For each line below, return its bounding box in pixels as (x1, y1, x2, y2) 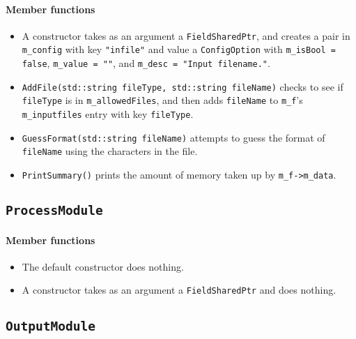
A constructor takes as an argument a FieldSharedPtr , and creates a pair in (22, 28, 350, 43)
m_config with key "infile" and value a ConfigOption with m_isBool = (22, 42, 336, 56)
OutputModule (6, 318, 95, 333)
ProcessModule (6, 203, 103, 218)
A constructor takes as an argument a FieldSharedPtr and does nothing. (22, 282, 336, 297)
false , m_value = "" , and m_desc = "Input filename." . (22, 56, 270, 70)
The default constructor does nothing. (22, 259, 184, 273)
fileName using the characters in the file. (22, 144, 198, 158)
